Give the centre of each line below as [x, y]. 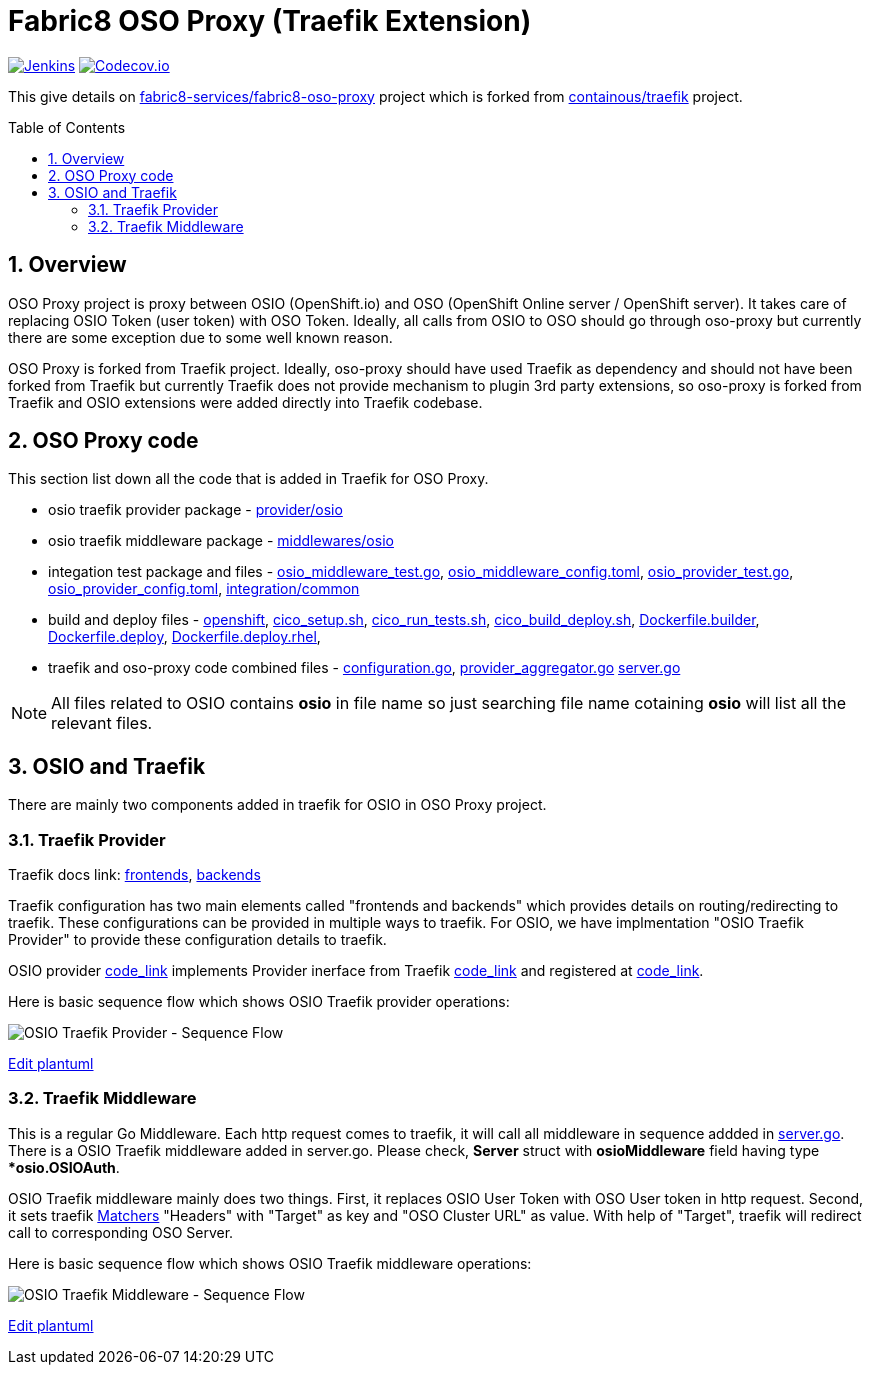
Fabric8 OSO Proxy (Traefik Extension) [270, 21]
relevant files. [102, 723]
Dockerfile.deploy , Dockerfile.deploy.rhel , [184, 637]
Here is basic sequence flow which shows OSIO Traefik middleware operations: [270, 1263]
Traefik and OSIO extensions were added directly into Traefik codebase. [245, 402]
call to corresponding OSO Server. [121, 1232]
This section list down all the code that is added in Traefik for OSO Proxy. [248, 479]
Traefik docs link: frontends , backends [134, 875]
